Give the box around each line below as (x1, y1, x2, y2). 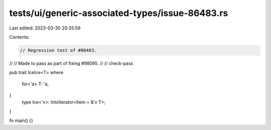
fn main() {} (9, 117, 34, 123)
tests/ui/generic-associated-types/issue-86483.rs (9, 7, 228, 18)
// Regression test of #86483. (20, 47, 97, 53)
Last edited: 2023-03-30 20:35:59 (9, 25, 81, 31)
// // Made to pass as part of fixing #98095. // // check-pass (9, 60, 133, 66)
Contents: (9, 34, 30, 40)
